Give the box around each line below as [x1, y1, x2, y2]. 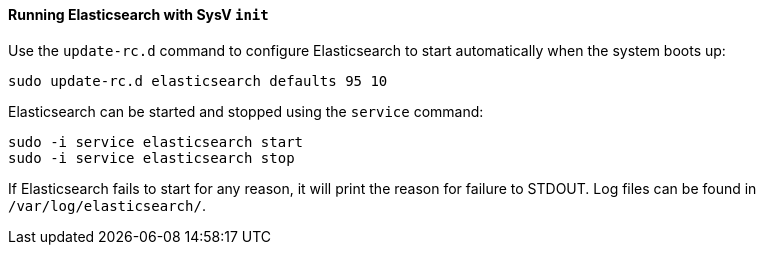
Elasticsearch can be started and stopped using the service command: [8, 102, 484, 120]
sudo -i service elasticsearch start [8, 133, 304, 150]
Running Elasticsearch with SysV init [8, 6, 269, 23]
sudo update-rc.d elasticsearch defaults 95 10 [8, 72, 388, 89]
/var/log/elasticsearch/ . [8, 196, 206, 214]
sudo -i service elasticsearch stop [8, 149, 295, 166]
